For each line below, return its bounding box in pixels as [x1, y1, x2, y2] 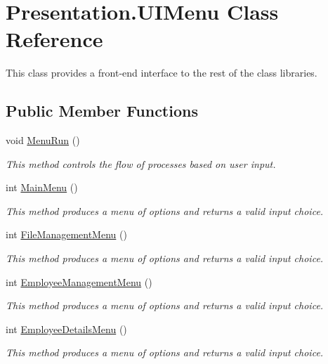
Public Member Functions [6, 100, 198, 122]
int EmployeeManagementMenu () [6, 274, 152, 289]
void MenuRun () [6, 133, 80, 148]
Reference [6, 25, 103, 53]
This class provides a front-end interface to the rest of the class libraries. [6, 65, 317, 80]
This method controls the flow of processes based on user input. [6, 156, 276, 171]
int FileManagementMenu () [6, 227, 127, 242]
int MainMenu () [6, 180, 78, 195]
